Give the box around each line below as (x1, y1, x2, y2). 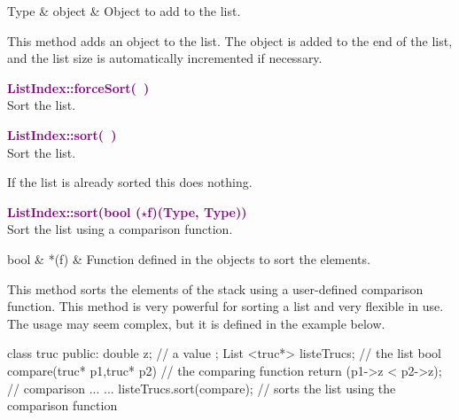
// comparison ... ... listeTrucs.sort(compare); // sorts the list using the (7, 378, 396, 397)
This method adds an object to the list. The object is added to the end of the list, (7, 31, 453, 50)
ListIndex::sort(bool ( (7, 202, 142, 221)
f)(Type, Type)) (147, 202, 247, 221)
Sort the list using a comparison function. (7, 220, 233, 238)
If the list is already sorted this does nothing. (7, 173, 253, 191)
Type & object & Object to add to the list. (7, 2, 241, 19)
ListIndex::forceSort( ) (7, 78, 150, 97)
